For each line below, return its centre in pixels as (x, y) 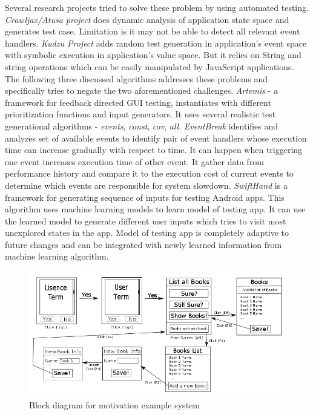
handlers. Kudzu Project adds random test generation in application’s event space (156, 43)
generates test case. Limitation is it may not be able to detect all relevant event (153, 31)
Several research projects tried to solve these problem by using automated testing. (157, 7)
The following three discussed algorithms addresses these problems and (137, 78)
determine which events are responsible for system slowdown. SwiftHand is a (146, 185)
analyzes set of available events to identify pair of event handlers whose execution (156, 138)
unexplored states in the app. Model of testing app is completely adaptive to (147, 233)
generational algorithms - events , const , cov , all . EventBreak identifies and (142, 126)
